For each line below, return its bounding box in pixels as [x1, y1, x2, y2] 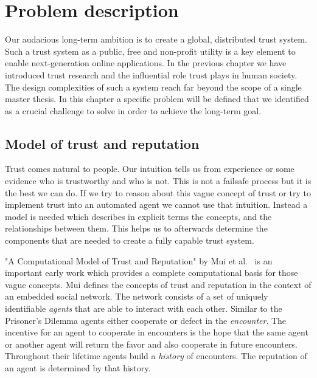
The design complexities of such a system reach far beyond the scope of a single [5, 80, 302, 93]
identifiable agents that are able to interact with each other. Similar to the [5, 302, 282, 315]
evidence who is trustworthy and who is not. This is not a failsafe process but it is [5, 174, 312, 187]
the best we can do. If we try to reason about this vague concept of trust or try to [5, 186, 311, 199]
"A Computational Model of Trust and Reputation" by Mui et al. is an [5, 254, 273, 267]
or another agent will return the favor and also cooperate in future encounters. [5, 337, 298, 350]
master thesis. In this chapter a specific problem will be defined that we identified [5, 92, 309, 105]
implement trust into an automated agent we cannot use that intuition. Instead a [5, 198, 308, 211]
